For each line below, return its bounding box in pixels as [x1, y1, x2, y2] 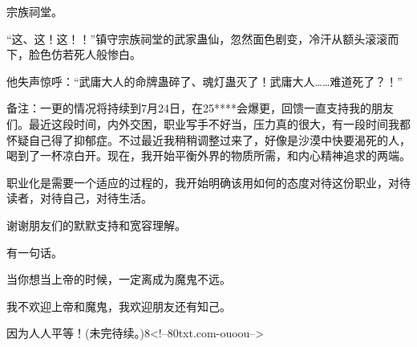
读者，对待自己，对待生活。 [6, 190, 152, 206]
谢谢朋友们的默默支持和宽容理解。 [6, 216, 186, 233]
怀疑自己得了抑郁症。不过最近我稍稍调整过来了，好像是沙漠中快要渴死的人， [6, 131, 411, 148]
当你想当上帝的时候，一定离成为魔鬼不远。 [6, 271, 231, 288]
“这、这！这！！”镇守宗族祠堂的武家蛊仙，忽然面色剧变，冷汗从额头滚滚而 [6, 30, 399, 47]
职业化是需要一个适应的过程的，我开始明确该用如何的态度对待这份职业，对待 [6, 173, 411, 190]
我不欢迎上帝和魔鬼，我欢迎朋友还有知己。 [6, 297, 231, 314]
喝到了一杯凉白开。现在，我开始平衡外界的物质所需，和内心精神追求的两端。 [6, 147, 411, 164]
